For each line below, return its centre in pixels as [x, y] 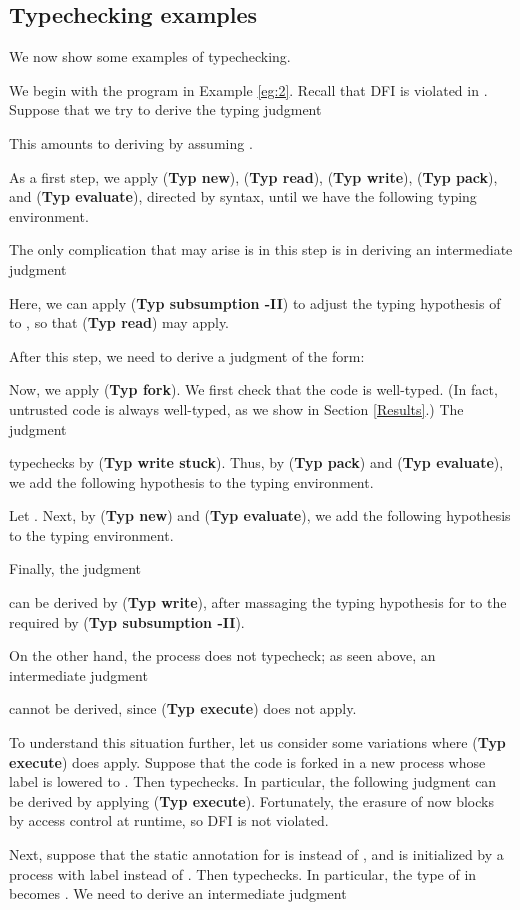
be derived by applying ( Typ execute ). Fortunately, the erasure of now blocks [251, 800]
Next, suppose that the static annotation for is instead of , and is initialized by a [256, 854]
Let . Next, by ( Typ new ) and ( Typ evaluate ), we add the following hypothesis [260, 515]
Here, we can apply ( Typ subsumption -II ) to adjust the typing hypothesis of [255, 302]
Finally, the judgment [75, 568]
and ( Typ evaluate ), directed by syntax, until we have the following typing [243, 196]
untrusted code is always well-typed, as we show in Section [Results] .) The [236, 408]
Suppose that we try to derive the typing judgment [165, 109]
